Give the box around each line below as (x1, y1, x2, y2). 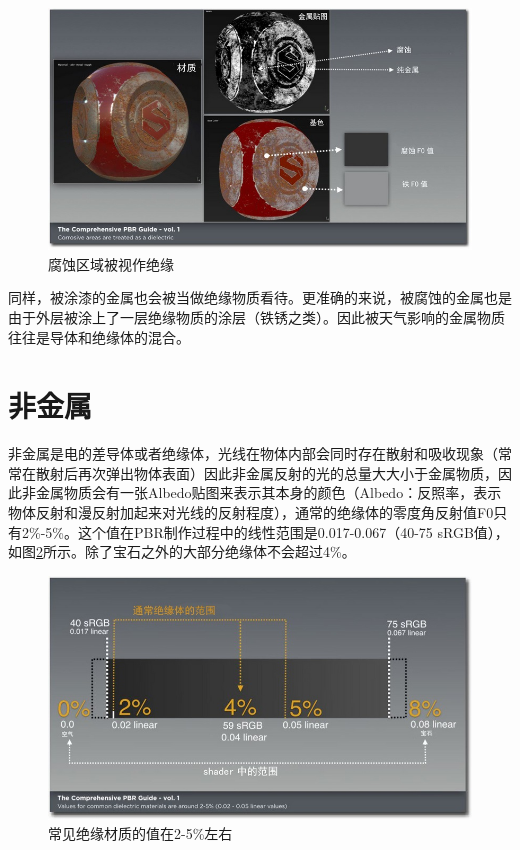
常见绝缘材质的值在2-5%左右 (48, 823, 233, 844)
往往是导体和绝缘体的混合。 (8, 326, 190, 347)
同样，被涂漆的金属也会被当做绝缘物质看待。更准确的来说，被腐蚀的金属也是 (8, 287, 512, 308)
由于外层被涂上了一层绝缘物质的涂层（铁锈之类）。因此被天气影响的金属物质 (8, 306, 505, 327)
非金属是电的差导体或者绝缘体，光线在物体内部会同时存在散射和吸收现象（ (8, 443, 498, 464)
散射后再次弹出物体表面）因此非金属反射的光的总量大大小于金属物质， (35, 462, 498, 483)
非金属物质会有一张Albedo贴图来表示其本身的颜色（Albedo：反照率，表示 (21, 482, 502, 503)
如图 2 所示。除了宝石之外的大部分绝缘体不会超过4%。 (8, 541, 356, 562)
